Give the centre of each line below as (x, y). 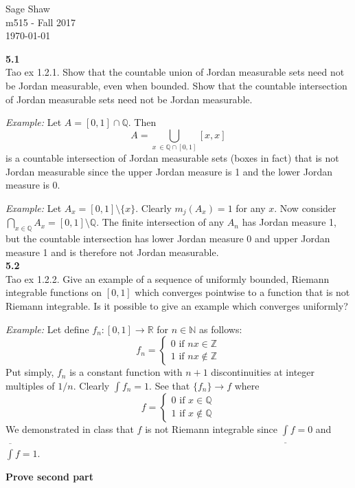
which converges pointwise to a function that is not (242, 292)
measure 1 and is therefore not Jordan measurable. (112, 252)
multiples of (30, 385)
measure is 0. (33, 185)
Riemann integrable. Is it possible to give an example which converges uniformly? (177, 306)
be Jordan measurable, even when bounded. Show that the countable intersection (176, 85)
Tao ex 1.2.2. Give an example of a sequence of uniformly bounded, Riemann (168, 278)
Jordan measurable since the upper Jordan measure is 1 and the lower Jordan (169, 171)
